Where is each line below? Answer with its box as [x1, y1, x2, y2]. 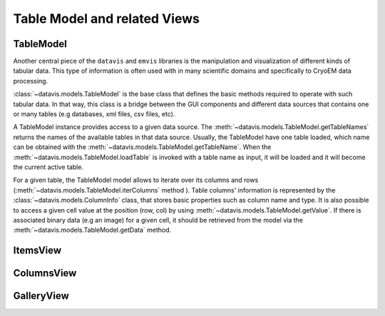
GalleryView [13, 290, 69, 302]
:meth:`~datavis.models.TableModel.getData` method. [13, 225, 172, 235]
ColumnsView [13, 267, 77, 280]
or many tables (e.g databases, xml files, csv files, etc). [13, 110, 175, 118]
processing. [13, 76, 48, 85]
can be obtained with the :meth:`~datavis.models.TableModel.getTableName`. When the [13, 143, 272, 151]
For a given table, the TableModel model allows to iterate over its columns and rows [13, 175, 259, 185]
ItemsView [13, 245, 62, 257]
